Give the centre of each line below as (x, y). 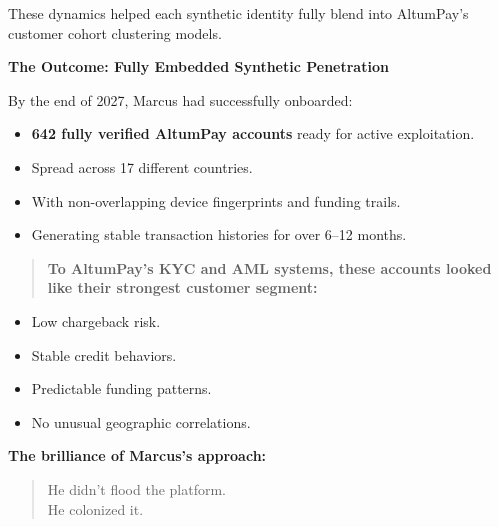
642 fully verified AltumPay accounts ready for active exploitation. (253, 133)
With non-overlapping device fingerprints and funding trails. (216, 200)
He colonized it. (95, 508)
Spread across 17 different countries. (142, 166)
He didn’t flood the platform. (136, 488)
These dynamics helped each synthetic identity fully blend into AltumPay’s (238, 13)
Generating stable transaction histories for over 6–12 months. (219, 234)
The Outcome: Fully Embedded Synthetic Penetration (198, 66)
